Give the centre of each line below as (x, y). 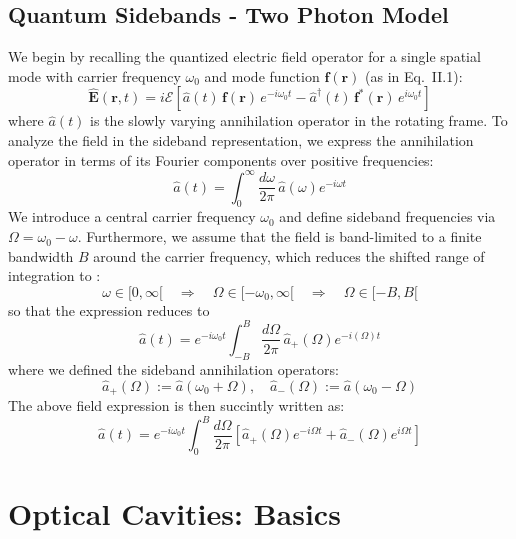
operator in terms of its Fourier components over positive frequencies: (221, 159)
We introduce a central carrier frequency (132, 216)
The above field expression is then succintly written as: (176, 405)
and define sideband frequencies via (387, 216)
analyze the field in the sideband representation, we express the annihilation (241, 139)
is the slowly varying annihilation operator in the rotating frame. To (299, 120)
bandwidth (41, 255)
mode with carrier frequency (94, 75)
